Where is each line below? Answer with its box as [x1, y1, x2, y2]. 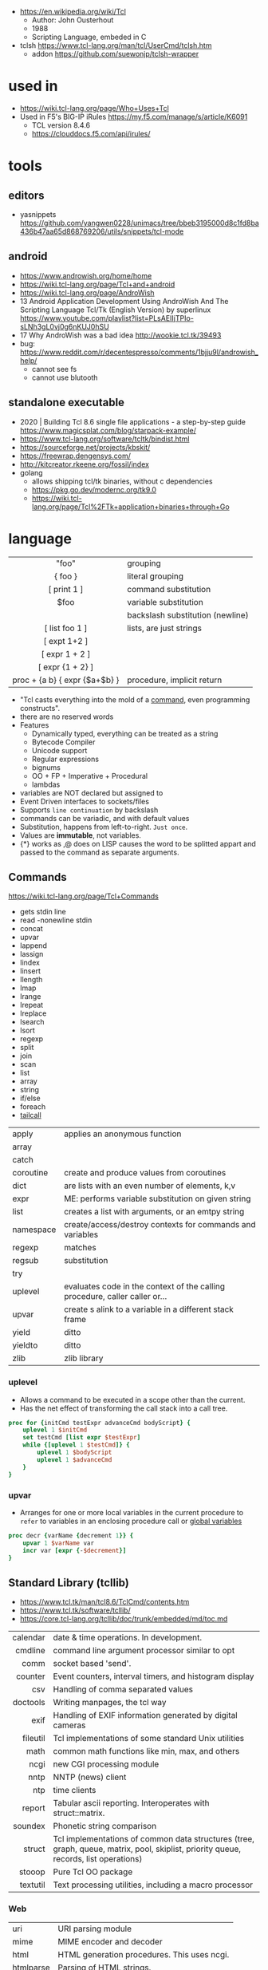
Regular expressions [31, 754, 100, 764]
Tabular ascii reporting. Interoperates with [53, 1798, 210, 1809]
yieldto [12, 1340, 38, 1351]
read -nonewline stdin [19, 915, 93, 925]
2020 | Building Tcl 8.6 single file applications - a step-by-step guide [19, 417, 246, 426]
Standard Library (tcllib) [8, 1576, 129, 1589]
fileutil [22, 1733, 45, 1744]
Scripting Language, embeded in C [31, 32, 147, 41]
